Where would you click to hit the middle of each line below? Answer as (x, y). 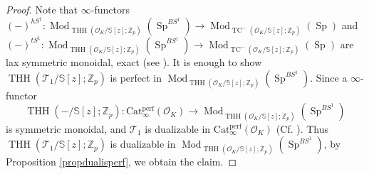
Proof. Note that (42, 9)
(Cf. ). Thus (302, 128)
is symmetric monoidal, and (66, 128)
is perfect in (136, 77)
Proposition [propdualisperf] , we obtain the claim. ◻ (121, 162)
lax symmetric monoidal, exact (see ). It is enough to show (134, 62)
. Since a (329, 77)
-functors (110, 9)
